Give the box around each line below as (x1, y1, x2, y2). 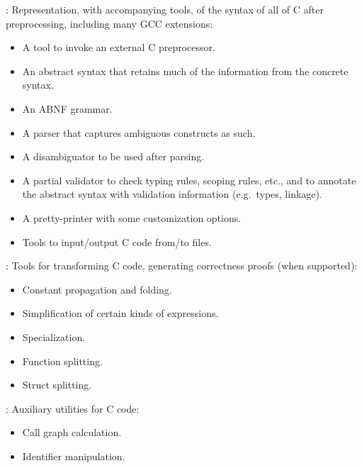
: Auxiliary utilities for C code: (6, 401, 140, 416)
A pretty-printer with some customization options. (22, 210, 242, 225)
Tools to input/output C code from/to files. (22, 234, 212, 249)
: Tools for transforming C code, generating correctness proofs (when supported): (6, 258, 358, 273)
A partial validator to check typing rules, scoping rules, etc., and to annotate (22, 172, 356, 187)
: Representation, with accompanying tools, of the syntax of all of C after (6, 2, 324, 16)
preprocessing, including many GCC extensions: (6, 16, 213, 30)
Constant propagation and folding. (22, 282, 172, 296)
